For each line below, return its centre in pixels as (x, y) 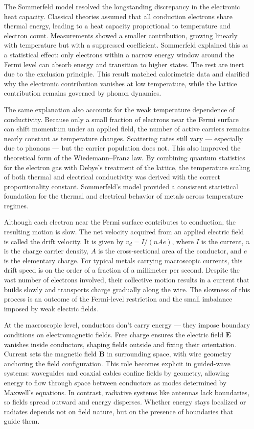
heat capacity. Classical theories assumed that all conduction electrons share (118, 16)
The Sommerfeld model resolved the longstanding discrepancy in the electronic (122, 6)
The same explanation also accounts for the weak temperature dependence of (119, 109)
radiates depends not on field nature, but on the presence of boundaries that (119, 411)
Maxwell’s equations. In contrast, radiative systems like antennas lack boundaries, (127, 392)
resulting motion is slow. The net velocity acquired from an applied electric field (124, 232)
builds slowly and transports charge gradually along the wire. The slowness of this (127, 289)
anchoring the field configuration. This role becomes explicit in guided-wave (117, 363)
